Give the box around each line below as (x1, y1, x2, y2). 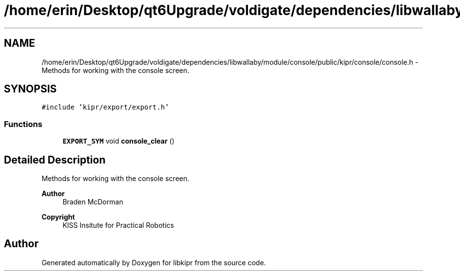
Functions (4, 119, 42, 129)
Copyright (41, 213, 75, 221)
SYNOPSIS (4, 83, 57, 95)
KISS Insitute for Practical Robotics (62, 221, 174, 230)
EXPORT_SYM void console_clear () (62, 137, 174, 146)
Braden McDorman (62, 198, 123, 206)
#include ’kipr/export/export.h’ (41, 103, 169, 111)
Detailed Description (4, 153, 106, 166)
